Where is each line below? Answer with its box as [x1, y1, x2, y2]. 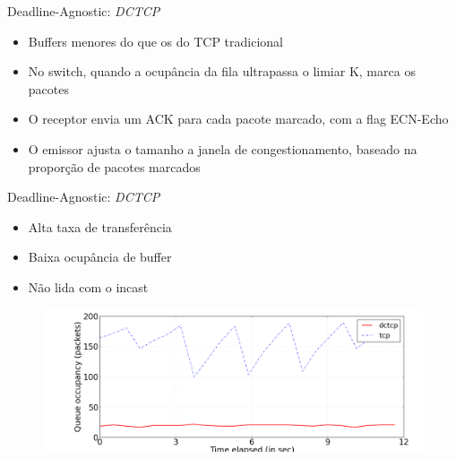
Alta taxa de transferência [28, 217, 172, 236]
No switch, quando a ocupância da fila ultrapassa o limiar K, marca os [28, 62, 416, 81]
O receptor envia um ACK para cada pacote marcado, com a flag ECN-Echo [28, 109, 449, 128]
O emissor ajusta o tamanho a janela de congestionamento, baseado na [28, 139, 417, 158]
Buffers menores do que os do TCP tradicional [28, 31, 284, 50]
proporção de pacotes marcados [28, 157, 201, 176]
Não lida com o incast [28, 277, 149, 296]
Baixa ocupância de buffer [28, 247, 172, 266]
